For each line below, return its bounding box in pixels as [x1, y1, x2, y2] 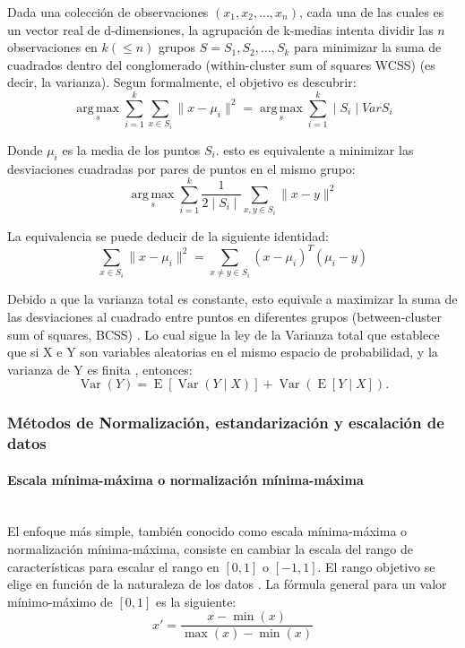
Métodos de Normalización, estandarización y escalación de [7, 411, 444, 434]
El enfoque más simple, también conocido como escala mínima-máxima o [7, 522, 408, 540]
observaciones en [7, 38, 98, 56]
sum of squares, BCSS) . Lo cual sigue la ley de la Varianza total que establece [7, 324, 440, 343]
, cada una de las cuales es [299, 3, 444, 21]
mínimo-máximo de [7, 592, 113, 610]
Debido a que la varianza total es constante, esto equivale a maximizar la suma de [7, 289, 458, 308]
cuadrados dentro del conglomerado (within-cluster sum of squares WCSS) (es [7, 55, 435, 73]
